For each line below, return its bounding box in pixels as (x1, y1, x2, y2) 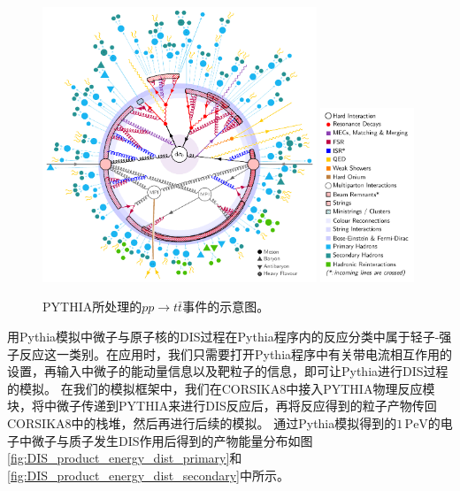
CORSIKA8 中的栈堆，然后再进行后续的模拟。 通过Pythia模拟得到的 (7, 413, 397, 432)
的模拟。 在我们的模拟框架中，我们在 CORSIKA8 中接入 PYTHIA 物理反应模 (7, 379, 435, 397)
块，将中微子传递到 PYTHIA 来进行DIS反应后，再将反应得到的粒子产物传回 (7, 396, 437, 415)
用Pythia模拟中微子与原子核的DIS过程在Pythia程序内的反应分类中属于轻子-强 (7, 327, 452, 346)
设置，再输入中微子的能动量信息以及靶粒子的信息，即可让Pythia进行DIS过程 (7, 362, 448, 380)
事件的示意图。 (182, 297, 270, 316)
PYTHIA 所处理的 (42, 297, 142, 316)
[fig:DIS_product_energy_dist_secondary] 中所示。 (7, 465, 290, 484)
